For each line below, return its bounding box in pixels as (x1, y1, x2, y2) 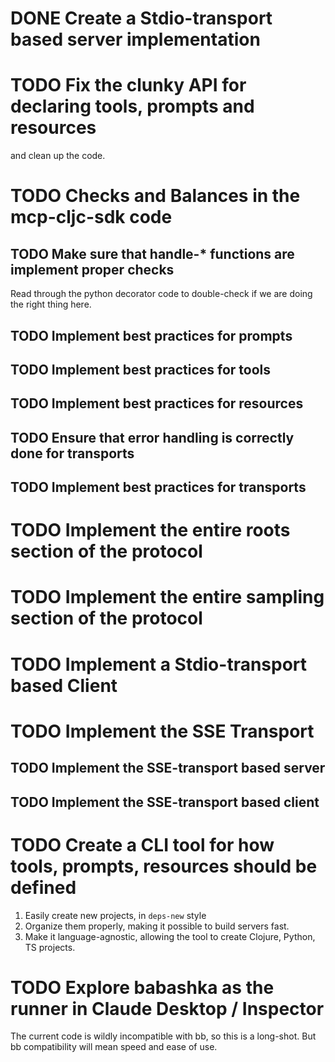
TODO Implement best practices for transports (10, 479, 307, 496)
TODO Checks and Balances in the (10, 185, 301, 207)
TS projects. (24, 941, 76, 953)
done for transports (10, 445, 135, 462)
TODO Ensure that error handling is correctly (10, 429, 295, 446)
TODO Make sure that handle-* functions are (10, 245, 295, 262)
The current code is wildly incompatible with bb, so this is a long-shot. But (10, 1030, 317, 1042)
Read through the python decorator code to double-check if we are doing (10, 288, 313, 300)
